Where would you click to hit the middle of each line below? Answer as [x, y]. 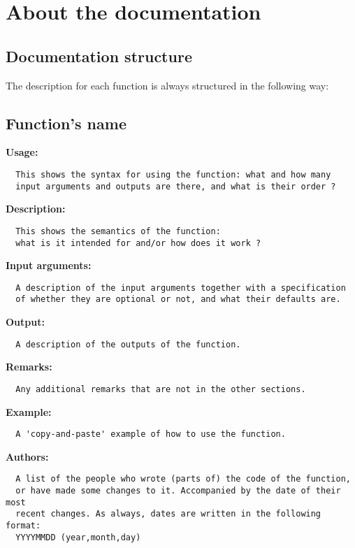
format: [23, 526]
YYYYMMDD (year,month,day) [78, 537]
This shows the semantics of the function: [118, 231]
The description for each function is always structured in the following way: [167, 85]
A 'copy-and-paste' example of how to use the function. [151, 434]
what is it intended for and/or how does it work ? [138, 243]
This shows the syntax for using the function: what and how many [173, 174]
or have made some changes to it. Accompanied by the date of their [178, 491]
